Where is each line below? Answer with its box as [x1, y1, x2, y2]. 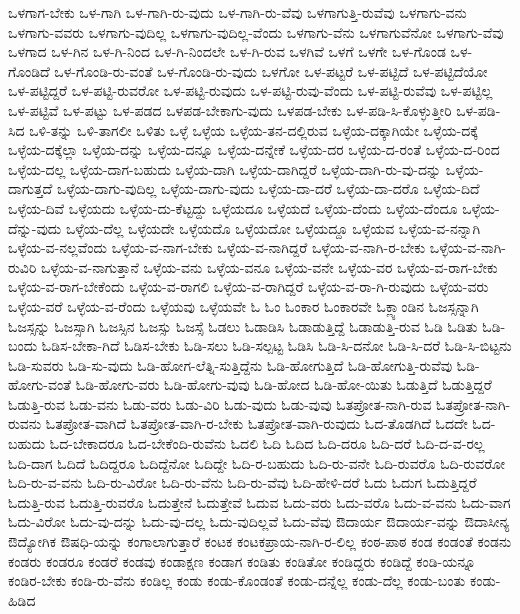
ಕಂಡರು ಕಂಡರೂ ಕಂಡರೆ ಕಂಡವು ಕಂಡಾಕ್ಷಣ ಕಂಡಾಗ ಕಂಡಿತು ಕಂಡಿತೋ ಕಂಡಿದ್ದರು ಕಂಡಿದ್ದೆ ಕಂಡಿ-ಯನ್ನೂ [8, 550, 476, 571]
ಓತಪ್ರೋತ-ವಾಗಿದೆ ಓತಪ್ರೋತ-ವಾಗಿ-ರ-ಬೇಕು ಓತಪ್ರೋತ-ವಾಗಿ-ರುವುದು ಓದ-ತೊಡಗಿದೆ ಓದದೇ [45, 413, 468, 434]
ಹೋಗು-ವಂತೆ [8, 374, 72, 395]
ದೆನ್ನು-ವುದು [8, 217, 62, 238]
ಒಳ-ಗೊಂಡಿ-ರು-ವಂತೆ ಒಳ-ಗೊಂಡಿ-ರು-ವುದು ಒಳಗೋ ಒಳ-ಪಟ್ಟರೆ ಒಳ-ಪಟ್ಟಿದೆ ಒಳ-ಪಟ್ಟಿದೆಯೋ [54, 60, 488, 81]
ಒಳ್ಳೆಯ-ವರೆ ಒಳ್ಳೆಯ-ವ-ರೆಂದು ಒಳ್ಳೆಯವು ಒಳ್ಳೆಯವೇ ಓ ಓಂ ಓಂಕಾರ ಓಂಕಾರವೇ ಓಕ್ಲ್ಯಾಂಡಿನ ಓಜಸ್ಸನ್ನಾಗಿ [8, 295, 479, 316]
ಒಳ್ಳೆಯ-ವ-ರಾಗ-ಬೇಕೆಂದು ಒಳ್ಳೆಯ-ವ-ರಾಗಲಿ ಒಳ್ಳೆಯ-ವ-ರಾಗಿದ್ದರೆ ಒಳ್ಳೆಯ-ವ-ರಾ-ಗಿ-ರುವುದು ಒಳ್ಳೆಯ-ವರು [8, 276, 489, 297]
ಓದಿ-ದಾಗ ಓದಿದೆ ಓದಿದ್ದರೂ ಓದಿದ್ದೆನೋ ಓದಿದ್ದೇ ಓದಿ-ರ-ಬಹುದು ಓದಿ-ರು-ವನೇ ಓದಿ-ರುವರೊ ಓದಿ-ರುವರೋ [8, 452, 506, 473]
